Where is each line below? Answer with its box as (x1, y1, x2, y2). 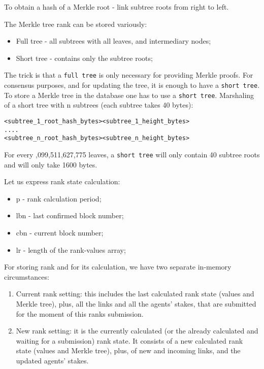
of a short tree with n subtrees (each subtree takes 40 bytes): (4, 99, 193, 110)
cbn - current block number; (16, 227, 104, 238)
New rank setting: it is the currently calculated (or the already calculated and (16, 325, 258, 336)
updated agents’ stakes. (16, 355, 89, 365)
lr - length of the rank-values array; (16, 244, 126, 255)
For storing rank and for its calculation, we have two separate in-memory (4, 261, 232, 272)
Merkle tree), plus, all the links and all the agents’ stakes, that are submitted (16, 298, 256, 309)
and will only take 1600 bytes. (4, 159, 97, 170)
